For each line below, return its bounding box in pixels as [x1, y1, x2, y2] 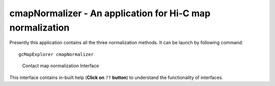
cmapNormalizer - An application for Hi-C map [9, 8, 211, 19]
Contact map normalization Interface [22, 63, 99, 69]
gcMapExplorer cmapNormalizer [18, 51, 94, 57]
